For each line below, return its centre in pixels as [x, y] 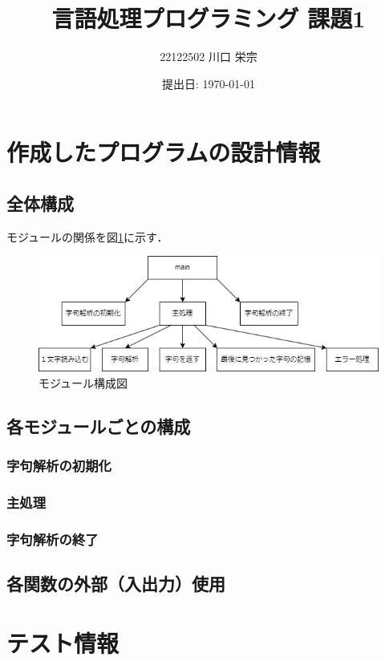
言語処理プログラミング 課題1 [209, 18]
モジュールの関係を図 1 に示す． [87, 236]
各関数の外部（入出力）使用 [116, 584]
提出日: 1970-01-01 [209, 83]
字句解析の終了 [53, 539]
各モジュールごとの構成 [99, 426]
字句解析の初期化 [59, 466]
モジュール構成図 [83, 383]
